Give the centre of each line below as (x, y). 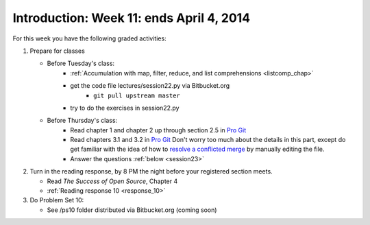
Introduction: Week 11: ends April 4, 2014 (132, 18)
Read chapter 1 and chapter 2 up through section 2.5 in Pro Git (158, 130)
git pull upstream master (137, 95)
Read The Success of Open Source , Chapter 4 (112, 181)
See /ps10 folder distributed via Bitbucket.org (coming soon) (132, 210)
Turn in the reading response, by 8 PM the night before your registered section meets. (151, 171)
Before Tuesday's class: (81, 63)
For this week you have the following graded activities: (90, 38)
